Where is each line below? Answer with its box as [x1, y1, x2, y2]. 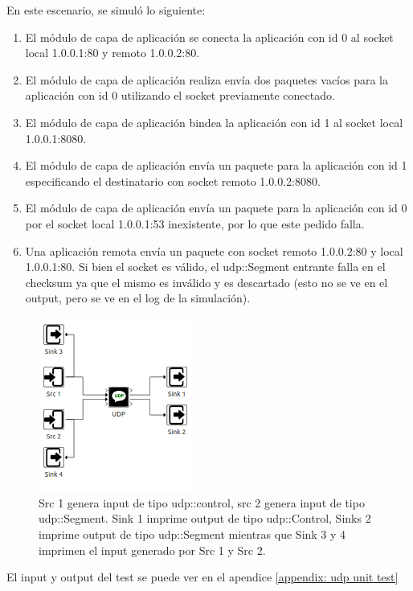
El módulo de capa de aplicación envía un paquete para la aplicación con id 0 [25, 199, 407, 216]
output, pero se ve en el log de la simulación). [25, 289, 251, 306]
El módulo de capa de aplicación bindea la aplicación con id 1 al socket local [25, 113, 403, 130]
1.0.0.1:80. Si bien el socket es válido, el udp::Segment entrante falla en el [25, 258, 386, 275]
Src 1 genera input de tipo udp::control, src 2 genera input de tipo [39, 494, 365, 511]
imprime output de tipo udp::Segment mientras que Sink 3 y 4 [39, 526, 346, 543]
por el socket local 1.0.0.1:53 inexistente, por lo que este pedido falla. [25, 215, 365, 232]
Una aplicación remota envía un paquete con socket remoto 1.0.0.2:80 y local [25, 242, 403, 259]
